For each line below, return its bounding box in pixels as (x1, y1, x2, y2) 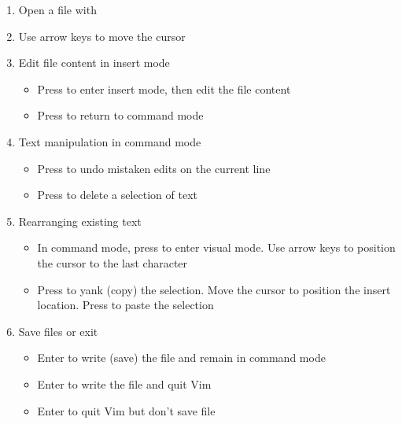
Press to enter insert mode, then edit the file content (37, 80, 291, 97)
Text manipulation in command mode (18, 133, 201, 149)
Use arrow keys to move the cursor (18, 28, 186, 44)
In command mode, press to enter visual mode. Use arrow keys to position (37, 239, 396, 256)
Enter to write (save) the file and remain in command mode (37, 349, 326, 366)
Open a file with (18, 2, 97, 17)
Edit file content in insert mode (18, 54, 170, 71)
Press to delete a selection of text (37, 186, 198, 203)
